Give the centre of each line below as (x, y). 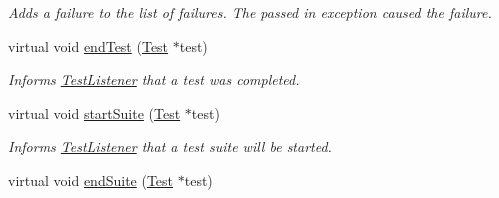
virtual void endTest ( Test (88, 45)
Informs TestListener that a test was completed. (154, 79)
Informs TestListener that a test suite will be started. (170, 146)
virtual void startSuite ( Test (94, 112)
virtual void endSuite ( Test (91, 179)
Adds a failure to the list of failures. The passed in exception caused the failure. (250, 12)
